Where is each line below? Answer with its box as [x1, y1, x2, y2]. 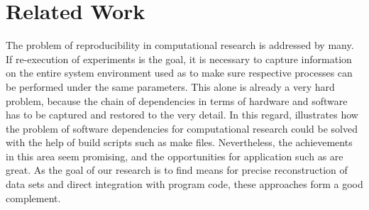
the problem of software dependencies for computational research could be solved [6, 121, 358, 136]
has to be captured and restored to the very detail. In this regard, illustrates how [6, 107, 358, 122]
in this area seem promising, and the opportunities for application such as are [6, 148, 343, 163]
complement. [6, 190, 61, 205]
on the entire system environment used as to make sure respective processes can [6, 65, 353, 80]
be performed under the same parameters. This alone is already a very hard [6, 79, 335, 94]
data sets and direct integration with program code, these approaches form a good [6, 177, 363, 192]
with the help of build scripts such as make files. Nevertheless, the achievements [6, 135, 353, 150]
